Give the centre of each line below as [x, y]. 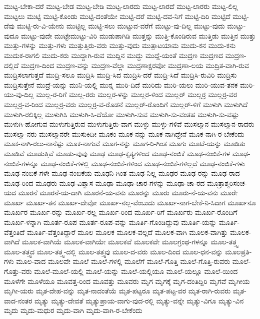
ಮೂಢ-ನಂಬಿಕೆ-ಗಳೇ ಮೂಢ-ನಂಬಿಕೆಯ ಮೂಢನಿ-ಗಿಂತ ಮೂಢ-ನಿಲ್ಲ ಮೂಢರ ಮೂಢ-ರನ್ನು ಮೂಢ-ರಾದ [122, 173]
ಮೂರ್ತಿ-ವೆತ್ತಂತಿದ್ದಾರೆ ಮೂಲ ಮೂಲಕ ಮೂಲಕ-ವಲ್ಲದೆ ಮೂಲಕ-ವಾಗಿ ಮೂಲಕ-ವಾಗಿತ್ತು [127, 232]
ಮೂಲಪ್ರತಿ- [238, 251]
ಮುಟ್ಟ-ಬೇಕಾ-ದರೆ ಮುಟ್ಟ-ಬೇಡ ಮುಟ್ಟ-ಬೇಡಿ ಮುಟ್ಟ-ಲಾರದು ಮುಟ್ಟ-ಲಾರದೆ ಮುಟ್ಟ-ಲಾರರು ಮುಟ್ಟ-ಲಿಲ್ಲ [121, 6]
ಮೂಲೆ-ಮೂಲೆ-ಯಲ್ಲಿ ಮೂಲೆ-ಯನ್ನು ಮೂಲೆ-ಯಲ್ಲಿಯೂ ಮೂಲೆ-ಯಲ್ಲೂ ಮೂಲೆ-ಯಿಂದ [136, 271]
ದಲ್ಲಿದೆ [11, 65]
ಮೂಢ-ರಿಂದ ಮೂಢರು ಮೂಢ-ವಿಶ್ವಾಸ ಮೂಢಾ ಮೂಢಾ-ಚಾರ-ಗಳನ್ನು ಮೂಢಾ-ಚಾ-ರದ [104, 183]
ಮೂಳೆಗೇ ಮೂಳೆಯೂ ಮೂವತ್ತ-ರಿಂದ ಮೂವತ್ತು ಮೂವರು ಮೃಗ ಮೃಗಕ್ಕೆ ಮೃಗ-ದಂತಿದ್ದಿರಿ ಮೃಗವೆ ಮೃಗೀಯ [127, 281]
